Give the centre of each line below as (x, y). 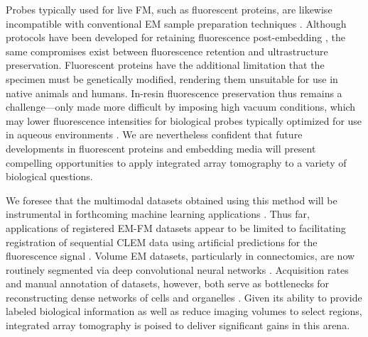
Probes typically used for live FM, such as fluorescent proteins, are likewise (169, 9)
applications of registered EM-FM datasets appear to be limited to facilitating (176, 227)
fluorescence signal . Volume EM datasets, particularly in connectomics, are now (180, 256)
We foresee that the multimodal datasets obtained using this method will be (172, 200)
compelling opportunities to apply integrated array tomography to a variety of (176, 162)
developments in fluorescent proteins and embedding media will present (161, 148)
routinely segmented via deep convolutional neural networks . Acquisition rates (177, 269)
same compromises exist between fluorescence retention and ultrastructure (167, 51)
